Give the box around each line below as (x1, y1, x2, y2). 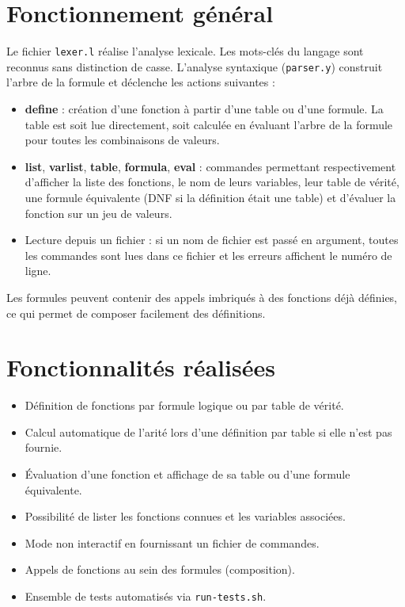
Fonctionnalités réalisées (6, 351, 275, 384)
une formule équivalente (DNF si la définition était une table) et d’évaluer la (25, 189, 396, 205)
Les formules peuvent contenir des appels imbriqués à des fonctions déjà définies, (6, 288, 398, 305)
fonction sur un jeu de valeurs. (25, 204, 172, 221)
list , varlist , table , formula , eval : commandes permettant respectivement (25, 158, 396, 174)
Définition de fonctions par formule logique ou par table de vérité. (25, 397, 344, 414)
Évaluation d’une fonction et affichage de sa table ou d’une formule (25, 466, 350, 483)
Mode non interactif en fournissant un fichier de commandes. (25, 534, 320, 551)
